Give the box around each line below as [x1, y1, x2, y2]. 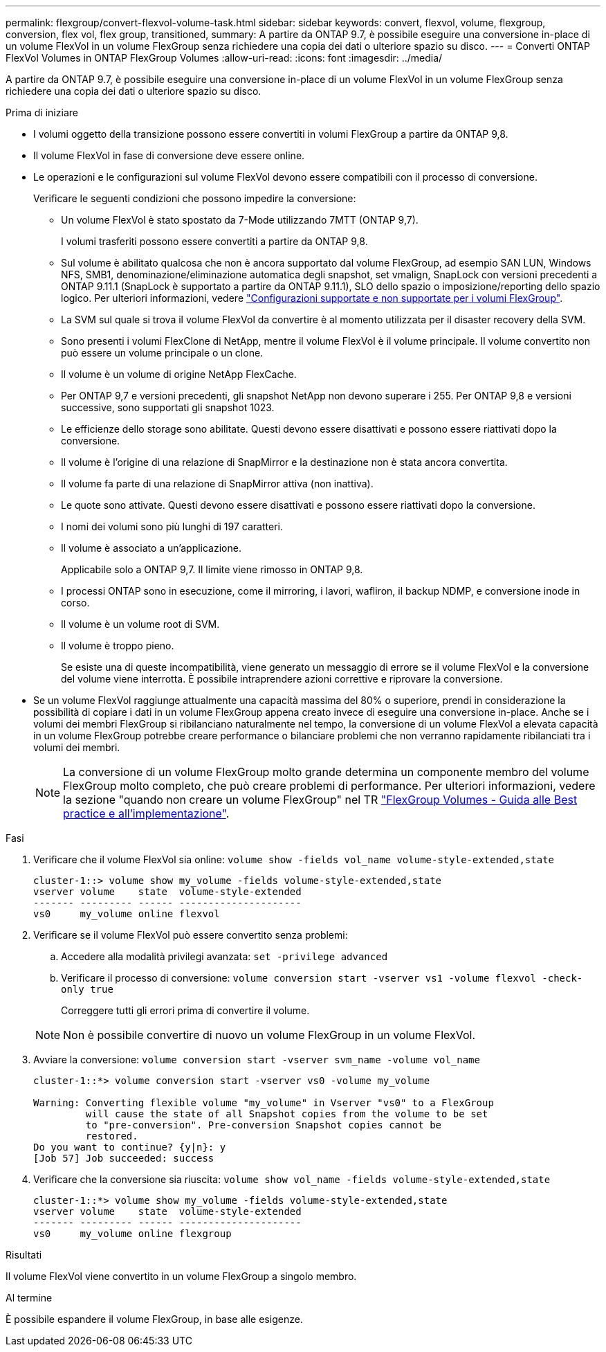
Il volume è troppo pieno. [61, 640, 174, 651]
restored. [85, 1130, 138, 1142]
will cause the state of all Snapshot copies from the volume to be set [85, 1108, 488, 1119]
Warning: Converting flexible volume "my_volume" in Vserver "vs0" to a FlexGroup [33, 1097, 494, 1108]
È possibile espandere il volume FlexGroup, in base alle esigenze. [6, 1313, 303, 1325]
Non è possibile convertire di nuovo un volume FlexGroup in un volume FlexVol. [63, 1028, 476, 1042]
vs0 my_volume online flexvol [33, 908, 220, 919]
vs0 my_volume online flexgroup [33, 1228, 232, 1239]
